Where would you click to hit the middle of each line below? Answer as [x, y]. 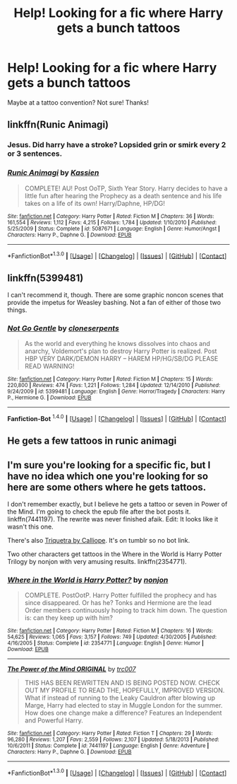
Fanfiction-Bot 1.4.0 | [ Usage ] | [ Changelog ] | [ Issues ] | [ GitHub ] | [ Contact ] [117, 418]
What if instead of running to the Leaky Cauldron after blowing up [120, 698]
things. [17, 310]
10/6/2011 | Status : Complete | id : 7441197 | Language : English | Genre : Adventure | [108, 746]
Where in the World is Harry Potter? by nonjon [88, 580]
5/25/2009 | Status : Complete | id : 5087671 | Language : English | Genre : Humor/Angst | [114, 229]
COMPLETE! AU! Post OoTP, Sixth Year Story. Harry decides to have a [126, 188]
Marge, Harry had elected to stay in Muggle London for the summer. [123, 705]
